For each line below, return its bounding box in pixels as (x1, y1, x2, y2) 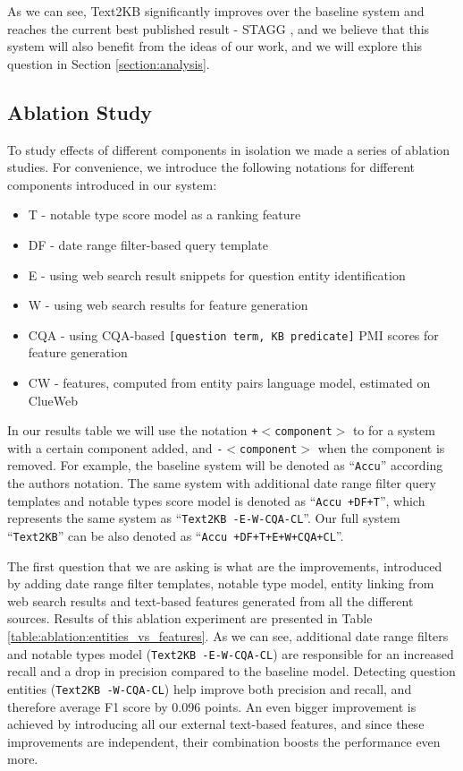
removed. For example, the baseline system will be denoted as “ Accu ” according (7, 456, 443, 475)
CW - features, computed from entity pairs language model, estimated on (28, 373, 431, 391)
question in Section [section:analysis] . (7, 54, 210, 73)
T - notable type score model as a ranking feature (28, 205, 301, 224)
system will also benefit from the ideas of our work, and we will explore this (7, 37, 423, 56)
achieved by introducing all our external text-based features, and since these (7, 715, 425, 733)
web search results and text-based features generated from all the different (7, 591, 414, 610)
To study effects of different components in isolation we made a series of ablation (7, 140, 450, 158)
